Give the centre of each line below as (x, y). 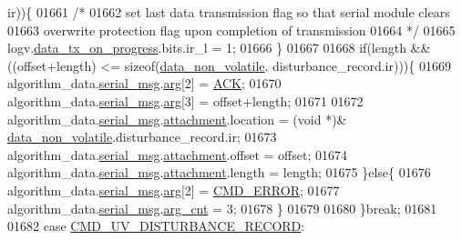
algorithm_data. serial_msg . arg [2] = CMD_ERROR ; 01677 (174, 190)
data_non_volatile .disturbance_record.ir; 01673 (142, 137)
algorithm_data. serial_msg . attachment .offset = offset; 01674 (177, 154)
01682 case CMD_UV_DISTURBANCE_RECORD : (156, 226)
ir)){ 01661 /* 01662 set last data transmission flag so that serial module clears (229, 12)
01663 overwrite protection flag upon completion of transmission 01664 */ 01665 (231, 30)
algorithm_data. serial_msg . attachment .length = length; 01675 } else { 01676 (219, 172)
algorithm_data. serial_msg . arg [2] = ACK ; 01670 (144, 83)
